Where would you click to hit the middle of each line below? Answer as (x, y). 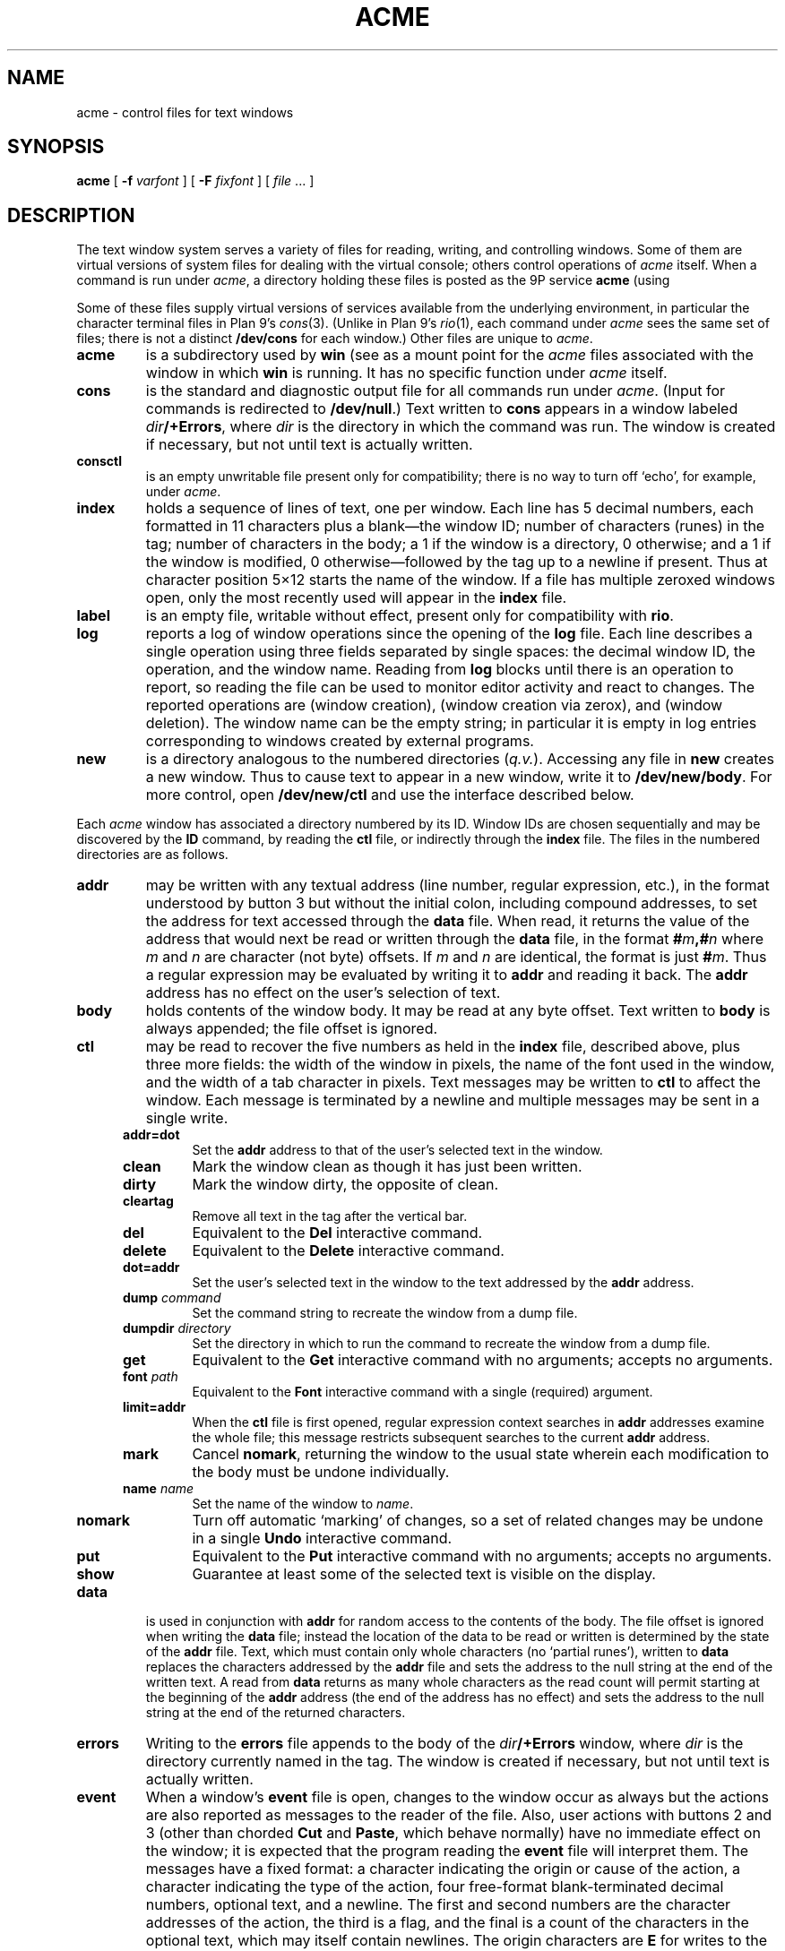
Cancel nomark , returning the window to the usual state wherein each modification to (481, 1454)
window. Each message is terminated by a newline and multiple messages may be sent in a (453, 1100)
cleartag (148, 1201)
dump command (172, 1298)
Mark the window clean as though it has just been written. (387, 1167)
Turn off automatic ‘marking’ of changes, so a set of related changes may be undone (478, 1521)
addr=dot (151, 1135)
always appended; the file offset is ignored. (292, 1029)
